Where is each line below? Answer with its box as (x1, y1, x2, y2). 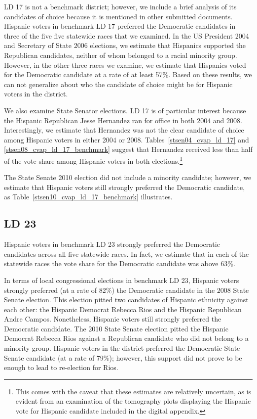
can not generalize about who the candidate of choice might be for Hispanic (4, 79, 233, 89)
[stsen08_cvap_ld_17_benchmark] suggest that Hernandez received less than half (4, 144, 253, 154)
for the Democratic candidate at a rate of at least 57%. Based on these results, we (4, 69, 252, 80)
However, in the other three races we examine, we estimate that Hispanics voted (4, 59, 246, 70)
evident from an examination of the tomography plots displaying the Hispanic (15, 396, 251, 406)
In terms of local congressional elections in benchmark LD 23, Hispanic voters (4, 275, 239, 285)
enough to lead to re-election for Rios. (4, 362, 118, 372)
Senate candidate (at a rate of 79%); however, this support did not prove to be (4, 352, 242, 363)
